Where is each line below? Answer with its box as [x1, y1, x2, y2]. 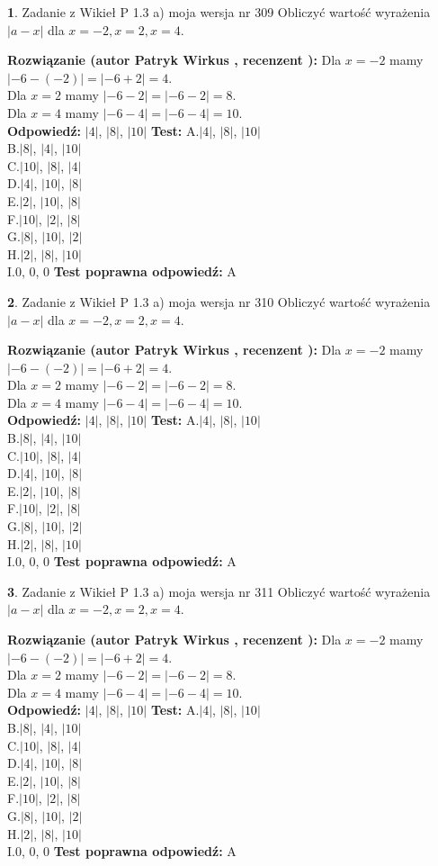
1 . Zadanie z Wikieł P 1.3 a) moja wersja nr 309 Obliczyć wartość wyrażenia [7, 3, 431, 21]
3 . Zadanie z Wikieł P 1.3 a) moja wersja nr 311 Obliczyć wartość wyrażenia [7, 582, 431, 600]
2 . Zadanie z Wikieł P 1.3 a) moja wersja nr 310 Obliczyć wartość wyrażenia [7, 292, 431, 311]
